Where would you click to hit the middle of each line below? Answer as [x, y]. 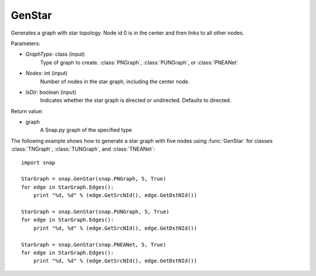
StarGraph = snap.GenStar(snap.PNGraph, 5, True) [94, 179]
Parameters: [25, 43]
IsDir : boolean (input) [51, 92]
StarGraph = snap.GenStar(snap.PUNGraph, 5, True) [95, 212]
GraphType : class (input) [55, 54]
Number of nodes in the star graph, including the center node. [115, 81]
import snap [38, 162]
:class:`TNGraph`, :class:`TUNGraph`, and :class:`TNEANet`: [83, 149]
